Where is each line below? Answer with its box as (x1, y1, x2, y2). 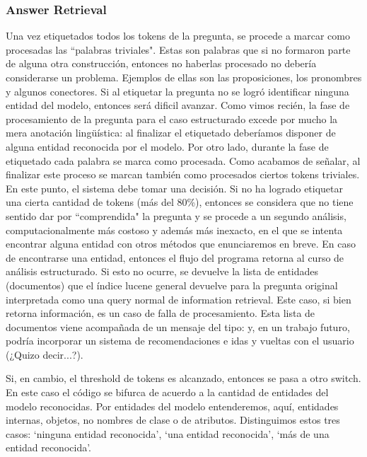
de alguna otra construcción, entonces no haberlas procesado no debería (6, 56, 317, 71)
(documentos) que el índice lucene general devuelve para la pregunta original (6, 277, 338, 292)
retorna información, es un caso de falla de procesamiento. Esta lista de (6, 306, 315, 320)
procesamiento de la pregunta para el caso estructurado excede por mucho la (6, 111, 338, 126)
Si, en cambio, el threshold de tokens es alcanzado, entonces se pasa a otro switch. (6, 371, 361, 386)
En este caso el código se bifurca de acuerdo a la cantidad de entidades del (6, 385, 329, 400)
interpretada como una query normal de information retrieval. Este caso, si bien (6, 291, 351, 306)
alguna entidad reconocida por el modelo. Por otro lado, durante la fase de (6, 139, 329, 154)
